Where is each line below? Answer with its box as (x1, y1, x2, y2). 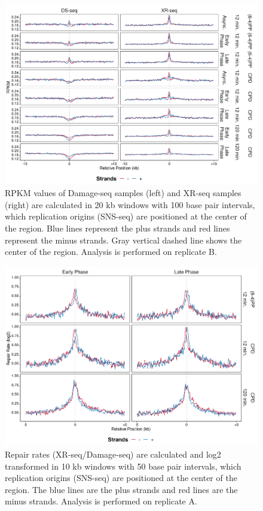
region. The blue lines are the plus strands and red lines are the (5, 483, 238, 495)
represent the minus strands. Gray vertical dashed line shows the (5, 233, 242, 246)
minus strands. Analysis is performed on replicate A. (5, 495, 197, 507)
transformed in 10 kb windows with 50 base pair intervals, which (5, 459, 241, 472)
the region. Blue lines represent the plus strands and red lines (5, 222, 230, 235)
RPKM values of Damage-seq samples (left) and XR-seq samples (5, 187, 241, 199)
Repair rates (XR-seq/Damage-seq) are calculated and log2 (5, 448, 221, 461)
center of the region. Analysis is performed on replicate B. (5, 245, 217, 258)
